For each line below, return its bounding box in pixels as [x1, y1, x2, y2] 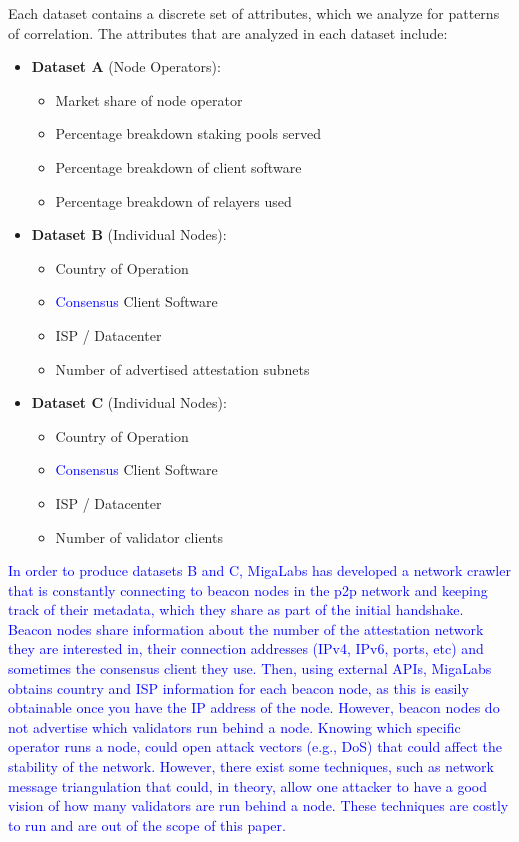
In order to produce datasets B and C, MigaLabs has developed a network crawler [8, 560, 511, 581]
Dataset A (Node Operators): [31, 56, 221, 77]
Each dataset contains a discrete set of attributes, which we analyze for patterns [8, 3, 500, 23]
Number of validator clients [55, 526, 223, 547]
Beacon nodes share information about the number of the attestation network [8, 618, 484, 639]
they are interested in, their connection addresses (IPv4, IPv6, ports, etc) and [8, 638, 484, 659]
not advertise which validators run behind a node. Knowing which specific [8, 716, 461, 737]
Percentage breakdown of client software [55, 156, 302, 177]
